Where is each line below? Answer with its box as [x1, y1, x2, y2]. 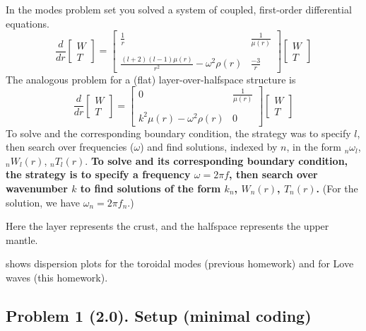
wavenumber [6, 180, 68, 195]
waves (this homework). [6, 269, 108, 284]
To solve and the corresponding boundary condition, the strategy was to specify [6, 125, 351, 140]
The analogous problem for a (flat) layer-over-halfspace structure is [6, 71, 296, 86]
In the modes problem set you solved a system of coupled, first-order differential [6, 2, 352, 16]
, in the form [286, 139, 341, 154]
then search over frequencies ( [6, 139, 134, 154]
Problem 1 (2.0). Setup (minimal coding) [6, 304, 312, 326]
